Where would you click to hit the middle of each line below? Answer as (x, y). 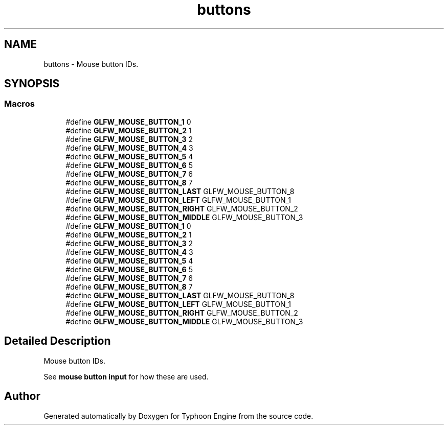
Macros (19, 104)
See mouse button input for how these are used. (126, 376)
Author (22, 396)
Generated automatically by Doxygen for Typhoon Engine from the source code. (178, 416)
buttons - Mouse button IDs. (91, 64)
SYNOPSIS (32, 84)
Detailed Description (58, 341)
